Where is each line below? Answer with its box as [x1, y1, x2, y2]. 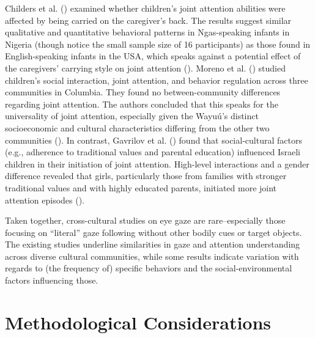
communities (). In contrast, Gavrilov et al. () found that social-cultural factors [5, 133, 302, 146]
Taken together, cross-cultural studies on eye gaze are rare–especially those [5, 214, 286, 227]
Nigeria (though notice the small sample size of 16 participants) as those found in [5, 37, 311, 50]
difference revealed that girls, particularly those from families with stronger [5, 169, 287, 182]
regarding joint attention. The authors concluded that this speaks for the [5, 97, 278, 110]
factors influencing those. [5, 274, 98, 287]
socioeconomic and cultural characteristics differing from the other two [5, 121, 270, 134]
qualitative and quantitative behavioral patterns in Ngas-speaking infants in [5, 26, 290, 39]
